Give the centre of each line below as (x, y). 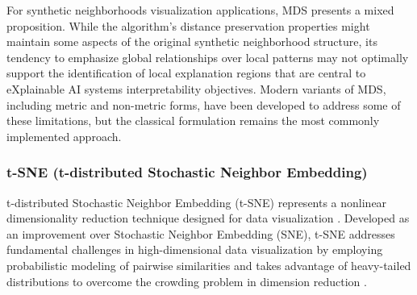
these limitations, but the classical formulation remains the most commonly (193, 120)
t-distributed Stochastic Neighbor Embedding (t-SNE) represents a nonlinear (197, 202)
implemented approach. (64, 136)
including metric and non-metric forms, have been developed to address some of (204, 104)
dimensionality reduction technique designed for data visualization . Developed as (208, 218)
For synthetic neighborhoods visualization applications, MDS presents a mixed (200, 10)
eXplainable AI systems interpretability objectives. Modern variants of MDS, (196, 88)
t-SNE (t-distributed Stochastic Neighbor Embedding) (187, 172)
